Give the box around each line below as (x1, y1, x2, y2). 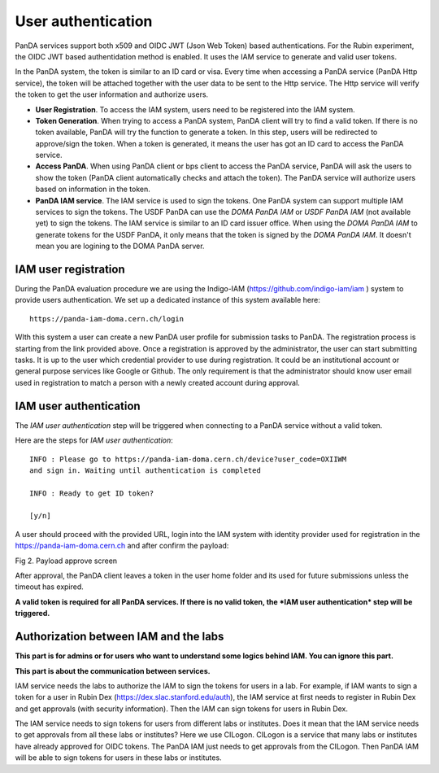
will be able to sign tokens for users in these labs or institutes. (15, 753, 223, 762)
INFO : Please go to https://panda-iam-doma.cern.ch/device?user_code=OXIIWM (29, 454, 347, 464)
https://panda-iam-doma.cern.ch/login (29, 314, 185, 323)
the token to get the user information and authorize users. (15, 90, 209, 99)
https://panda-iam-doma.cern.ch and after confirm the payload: (15, 541, 229, 551)
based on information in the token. (35, 184, 150, 194)
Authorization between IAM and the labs (15, 630, 224, 644)
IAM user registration (15, 263, 125, 276)
